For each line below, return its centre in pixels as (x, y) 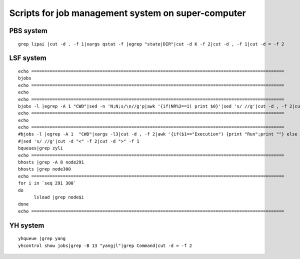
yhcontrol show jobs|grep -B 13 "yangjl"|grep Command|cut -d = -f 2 (105, 245)
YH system (27, 225)
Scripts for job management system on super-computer (127, 13)
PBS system (28, 31)
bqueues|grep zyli (41, 148)
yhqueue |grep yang (42, 238)
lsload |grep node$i (59, 197)
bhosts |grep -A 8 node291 (51, 162)
